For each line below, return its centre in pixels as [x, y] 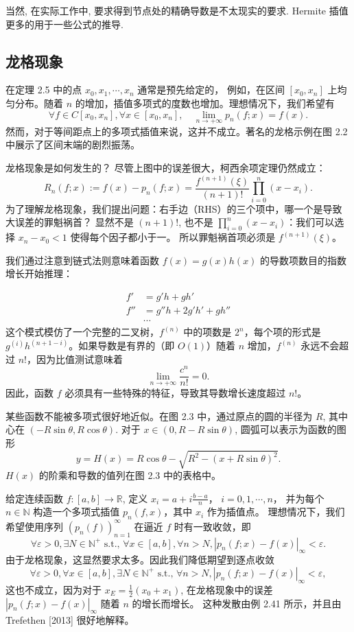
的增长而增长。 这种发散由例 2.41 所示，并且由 [237, 603]
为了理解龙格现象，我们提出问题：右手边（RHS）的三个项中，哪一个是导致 [174, 208]
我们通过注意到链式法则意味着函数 [82, 260]
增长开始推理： [39, 273]
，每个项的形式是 [282, 332]
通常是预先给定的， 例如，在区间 [211, 90]
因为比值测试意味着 [79, 359]
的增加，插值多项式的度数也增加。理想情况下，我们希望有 [205, 103]
